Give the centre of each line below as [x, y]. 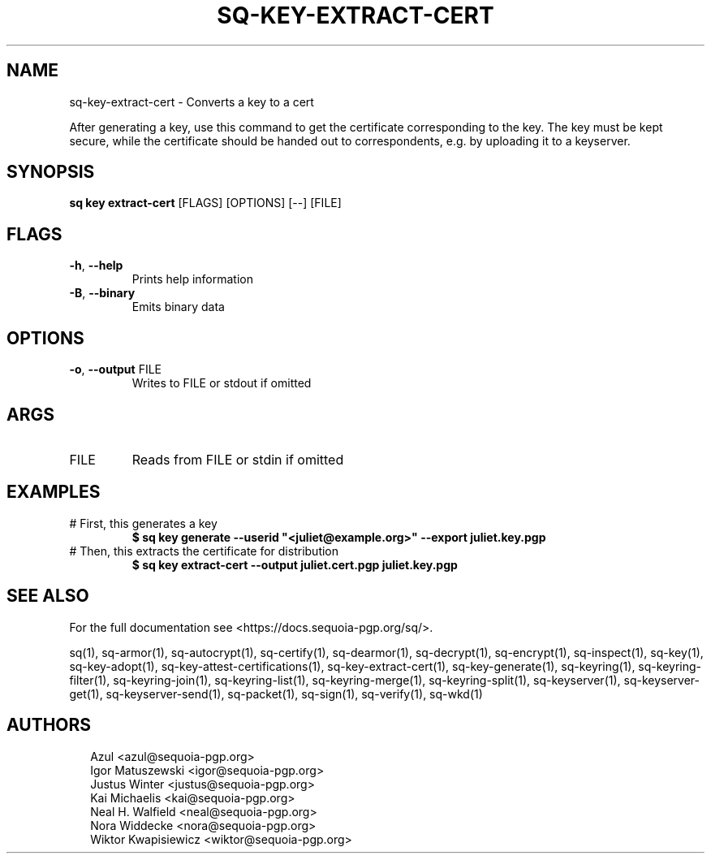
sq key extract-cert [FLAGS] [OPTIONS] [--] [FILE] [205, 203]
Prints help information [192, 279]
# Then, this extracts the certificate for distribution [204, 551]
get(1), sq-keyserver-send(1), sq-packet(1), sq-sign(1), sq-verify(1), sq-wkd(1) [276, 694]
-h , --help [96, 266]
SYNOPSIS [51, 172]
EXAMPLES [54, 492]
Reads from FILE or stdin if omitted [238, 459]
